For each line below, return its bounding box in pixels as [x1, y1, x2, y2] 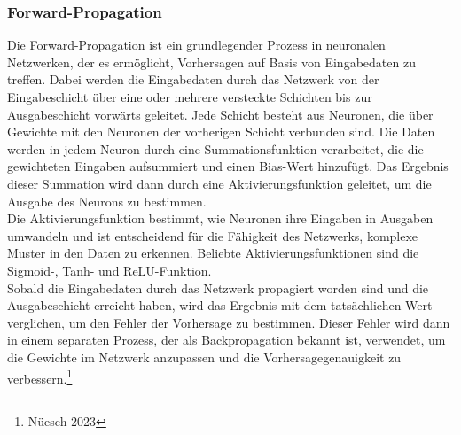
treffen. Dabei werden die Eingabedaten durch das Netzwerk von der [7, 70, 379, 89]
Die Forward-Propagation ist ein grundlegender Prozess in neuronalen [7, 35, 386, 54]
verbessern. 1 [7, 366, 73, 387]
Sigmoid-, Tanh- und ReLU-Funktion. [7, 260, 212, 279]
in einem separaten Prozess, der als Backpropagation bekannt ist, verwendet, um [7, 330, 446, 349]
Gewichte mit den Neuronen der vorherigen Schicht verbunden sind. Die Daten [7, 122, 435, 141]
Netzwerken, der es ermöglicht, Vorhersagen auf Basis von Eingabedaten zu [7, 52, 416, 71]
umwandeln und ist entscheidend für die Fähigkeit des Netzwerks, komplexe [7, 226, 418, 245]
